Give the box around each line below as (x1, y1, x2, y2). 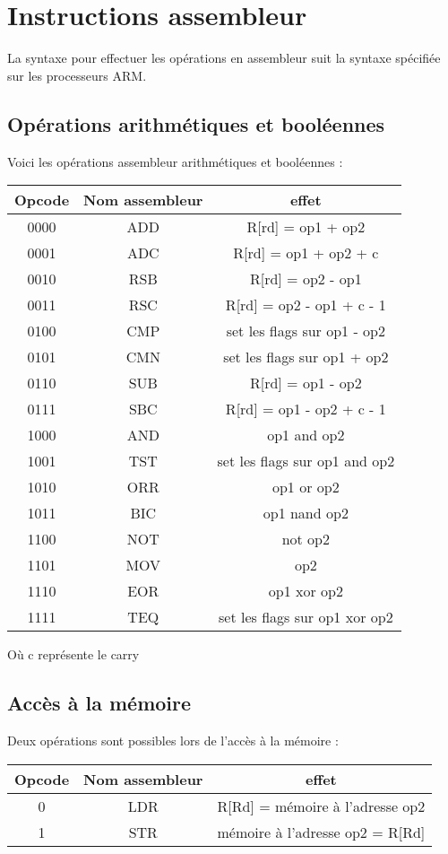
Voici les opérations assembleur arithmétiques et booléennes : (7, 152, 343, 170)
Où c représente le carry (7, 645, 140, 664)
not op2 (281, 528, 330, 550)
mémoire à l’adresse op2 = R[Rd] (217, 821, 426, 842)
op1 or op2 (271, 476, 340, 498)
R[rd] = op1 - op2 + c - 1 (225, 398, 386, 420)
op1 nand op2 (263, 502, 349, 524)
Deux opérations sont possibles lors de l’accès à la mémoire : (7, 730, 339, 749)
